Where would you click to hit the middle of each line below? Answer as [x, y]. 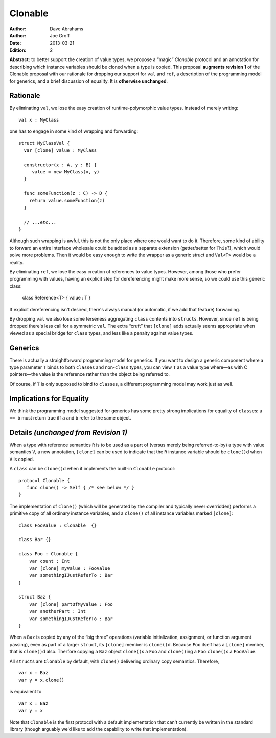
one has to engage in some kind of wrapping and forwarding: [74, 131]
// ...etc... [40, 222]
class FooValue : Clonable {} [58, 525]
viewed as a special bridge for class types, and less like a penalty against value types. [101, 333]
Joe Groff [60, 35]
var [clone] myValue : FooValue [70, 568]
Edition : [18, 50]
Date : [15, 43]
